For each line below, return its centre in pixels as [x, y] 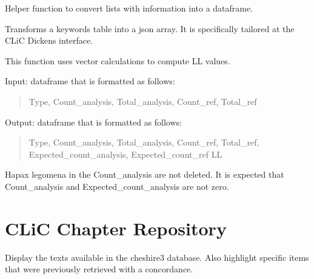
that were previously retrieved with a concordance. [99, 269]
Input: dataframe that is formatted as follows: [90, 81]
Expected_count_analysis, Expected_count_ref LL [125, 154]
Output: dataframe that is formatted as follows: [93, 122]
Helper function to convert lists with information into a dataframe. [129, 8]
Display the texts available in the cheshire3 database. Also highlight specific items [157, 257]
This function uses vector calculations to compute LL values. [118, 60]
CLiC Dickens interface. [49, 40]
